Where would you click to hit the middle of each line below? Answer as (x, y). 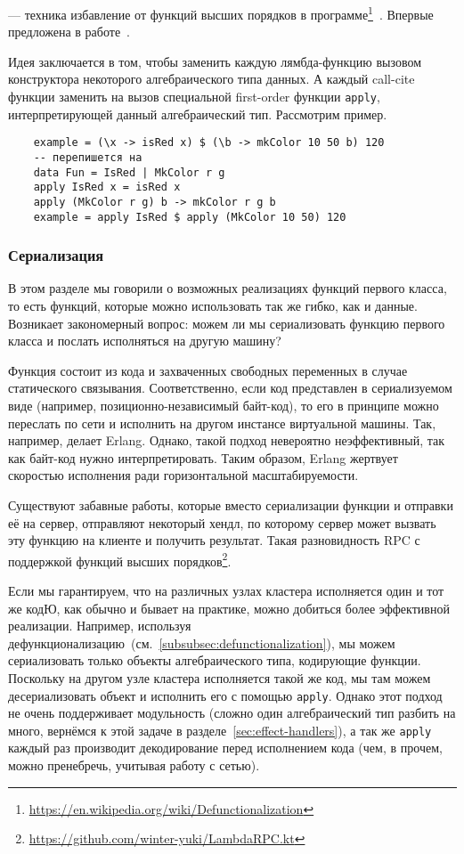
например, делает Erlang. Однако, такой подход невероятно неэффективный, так (227, 440)
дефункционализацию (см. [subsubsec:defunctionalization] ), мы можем (202, 643)
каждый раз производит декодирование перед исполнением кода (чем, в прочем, (225, 748)
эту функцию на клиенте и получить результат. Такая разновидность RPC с (214, 540)
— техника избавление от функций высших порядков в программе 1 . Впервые (221, 13)
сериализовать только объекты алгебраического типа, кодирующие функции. (215, 660)
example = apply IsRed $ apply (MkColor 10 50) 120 (190, 217)
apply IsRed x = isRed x (107, 187)
